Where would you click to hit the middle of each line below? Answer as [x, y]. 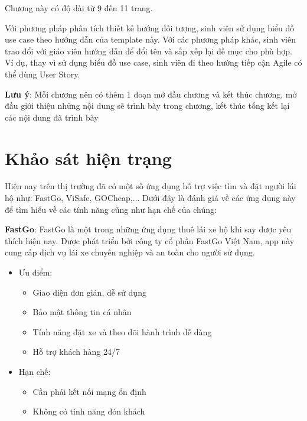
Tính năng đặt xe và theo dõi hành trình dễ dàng [122, 331]
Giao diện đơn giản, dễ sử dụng [89, 292]
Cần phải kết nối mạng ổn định [89, 391]
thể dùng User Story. [43, 74]
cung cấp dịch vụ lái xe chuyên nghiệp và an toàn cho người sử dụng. [130, 252]
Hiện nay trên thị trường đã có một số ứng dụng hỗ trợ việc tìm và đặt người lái [151, 186]
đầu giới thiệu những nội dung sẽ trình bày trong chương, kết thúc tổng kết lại [147, 106]
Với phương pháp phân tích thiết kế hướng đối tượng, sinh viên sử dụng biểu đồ [150, 27]
